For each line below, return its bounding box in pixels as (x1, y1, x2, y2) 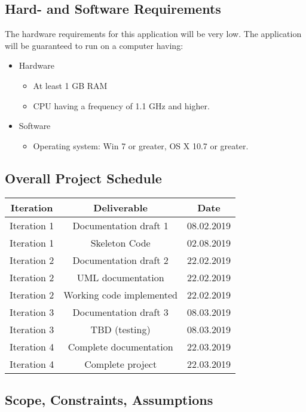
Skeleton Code (90, 235, 151, 250)
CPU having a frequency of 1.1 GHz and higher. (33, 99, 210, 112)
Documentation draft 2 (72, 253, 169, 267)
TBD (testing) (90, 322, 151, 336)
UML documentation (76, 270, 164, 284)
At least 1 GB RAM (33, 79, 108, 91)
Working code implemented (63, 287, 178, 302)
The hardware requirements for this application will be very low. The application (5, 27, 302, 40)
